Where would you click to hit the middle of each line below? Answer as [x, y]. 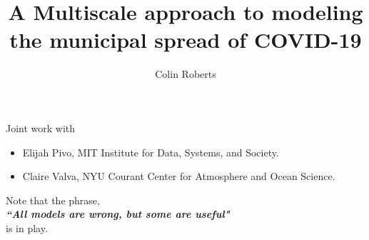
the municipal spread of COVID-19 [186, 40]
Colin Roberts [186, 74]
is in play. [27, 227]
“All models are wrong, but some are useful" [118, 214]
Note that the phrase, [53, 200]
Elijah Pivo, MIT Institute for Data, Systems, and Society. [151, 152]
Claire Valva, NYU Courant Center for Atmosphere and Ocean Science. [179, 176]
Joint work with [41, 127]
